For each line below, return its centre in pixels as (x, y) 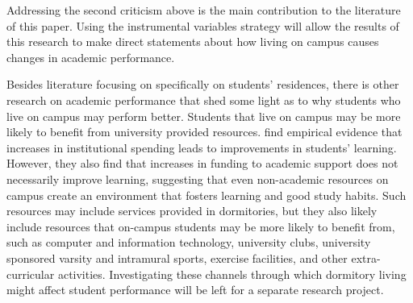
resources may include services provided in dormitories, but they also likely (192, 211)
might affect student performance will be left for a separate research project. (195, 290)
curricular (31, 274)
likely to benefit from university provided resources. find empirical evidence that (204, 132)
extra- (366, 257)
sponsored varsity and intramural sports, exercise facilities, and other (177, 257)
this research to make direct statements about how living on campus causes (193, 42)
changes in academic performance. (91, 57)
